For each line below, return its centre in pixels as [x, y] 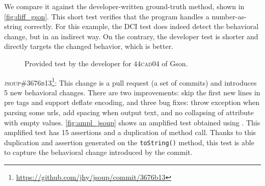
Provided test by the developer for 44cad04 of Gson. [106, 63]
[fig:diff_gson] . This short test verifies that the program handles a [107, 16]
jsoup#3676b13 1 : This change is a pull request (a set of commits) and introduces [130, 82]
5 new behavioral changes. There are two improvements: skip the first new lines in [132, 92]
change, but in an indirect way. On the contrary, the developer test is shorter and [131, 36]
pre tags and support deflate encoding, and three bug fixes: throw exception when [132, 102]
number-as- [229, 16]
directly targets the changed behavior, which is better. [89, 46]
